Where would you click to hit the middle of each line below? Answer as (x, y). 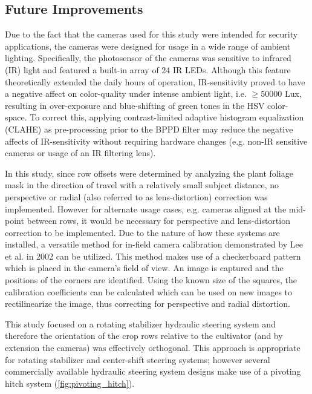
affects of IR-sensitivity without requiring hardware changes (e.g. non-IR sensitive (156, 141)
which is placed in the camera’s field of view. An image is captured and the (144, 268)
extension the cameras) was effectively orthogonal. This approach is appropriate (153, 348)
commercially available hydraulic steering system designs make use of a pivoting (153, 371)
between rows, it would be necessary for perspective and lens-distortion (158, 221)
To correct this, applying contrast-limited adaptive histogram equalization (167, 117)
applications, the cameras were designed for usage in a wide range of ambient (148, 46)
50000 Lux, (281, 94)
